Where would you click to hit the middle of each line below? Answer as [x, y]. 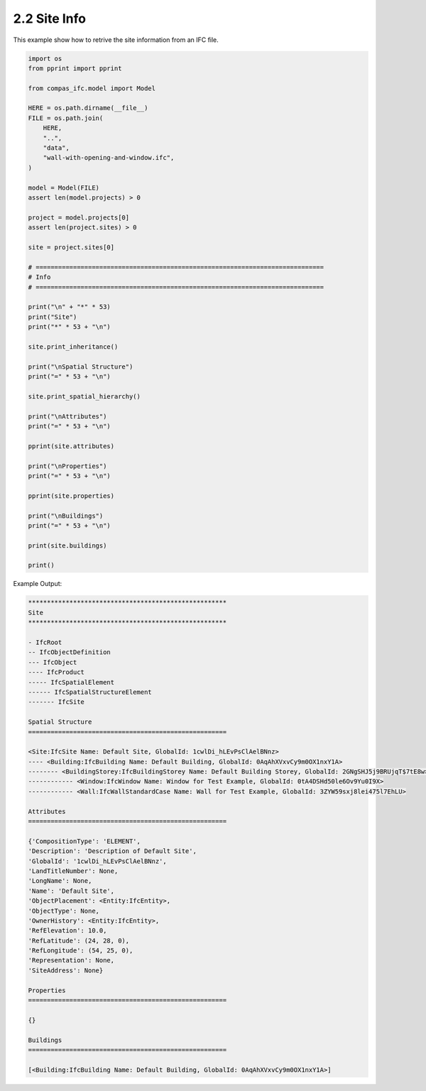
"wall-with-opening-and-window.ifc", [109, 158]
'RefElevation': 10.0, [67, 931]
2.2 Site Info [50, 18]
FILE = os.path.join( [66, 118]
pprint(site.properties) [71, 496]
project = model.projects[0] [79, 217]
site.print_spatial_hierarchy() [84, 396]
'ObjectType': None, [64, 911]
